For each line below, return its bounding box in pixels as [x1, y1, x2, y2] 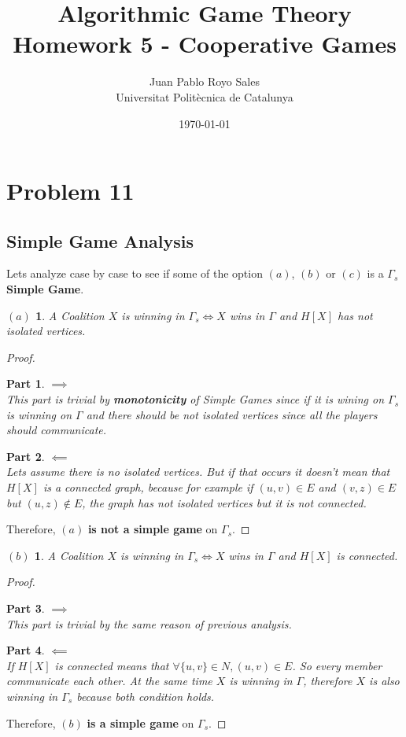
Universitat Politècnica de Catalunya [116, 88, 293, 105]
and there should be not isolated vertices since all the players [86, 406, 378, 422]
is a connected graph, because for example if [42, 479, 253, 496]
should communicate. [6, 422, 107, 438]
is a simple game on [87, 714, 194, 731]
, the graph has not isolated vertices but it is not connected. [82, 494, 367, 510]
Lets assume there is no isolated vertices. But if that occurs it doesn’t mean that [6, 463, 390, 480]
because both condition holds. [76, 687, 215, 704]
